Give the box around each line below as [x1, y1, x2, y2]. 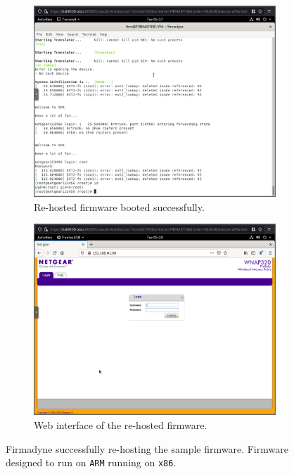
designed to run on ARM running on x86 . [6, 455, 177, 470]
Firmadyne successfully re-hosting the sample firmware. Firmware [6, 441, 288, 456]
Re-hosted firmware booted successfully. [34, 199, 205, 214]
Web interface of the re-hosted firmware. [34, 418, 207, 432]
